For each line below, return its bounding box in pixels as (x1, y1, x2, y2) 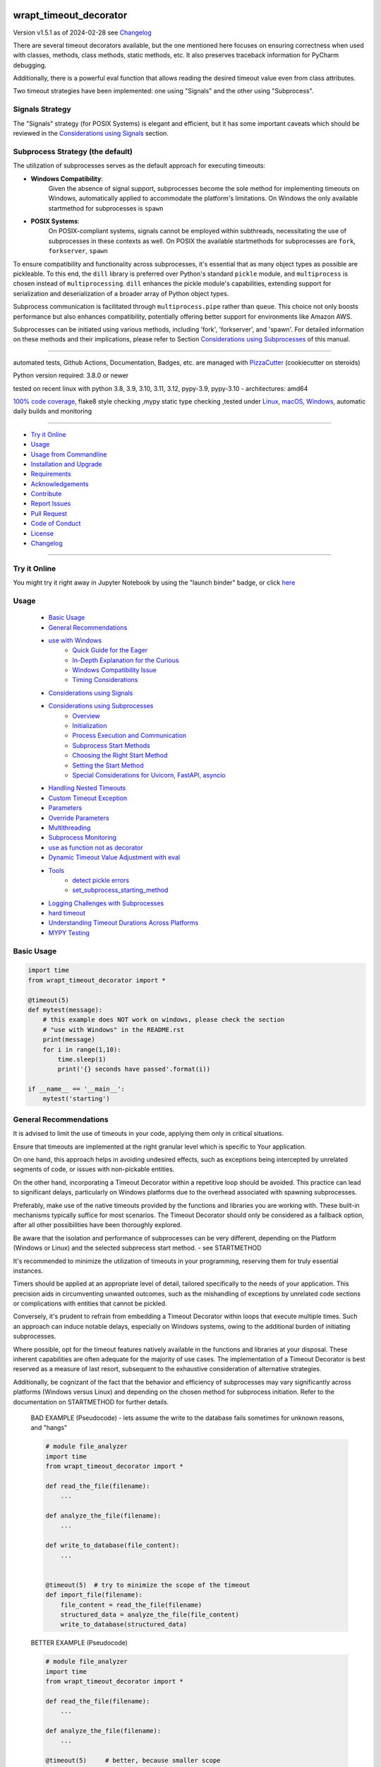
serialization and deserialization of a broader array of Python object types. (13, 289, 229, 298)
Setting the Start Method (72, 761, 144, 770)
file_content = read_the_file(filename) (60, 1601, 202, 1609)
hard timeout (48, 909, 86, 917)
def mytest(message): (28, 1006, 103, 1014)
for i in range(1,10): (42, 1045, 121, 1053)
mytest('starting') (42, 1095, 111, 1103)
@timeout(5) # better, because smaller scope (45, 1756, 221, 1765)
